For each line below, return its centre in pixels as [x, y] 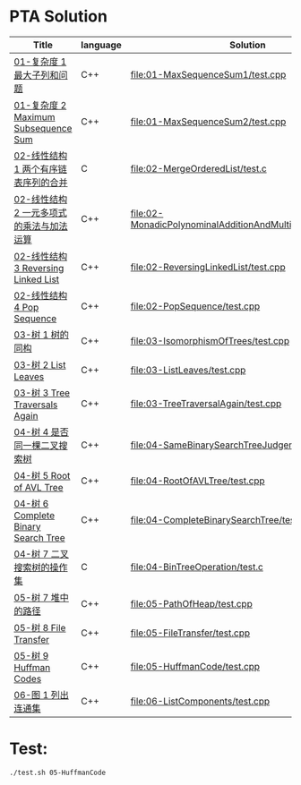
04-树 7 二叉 [42, 554]
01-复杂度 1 [40, 62]
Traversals [36, 405]
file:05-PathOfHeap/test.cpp [191, 603]
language [101, 45]
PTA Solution [58, 17]
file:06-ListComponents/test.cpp [200, 701]
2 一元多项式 [40, 212]
